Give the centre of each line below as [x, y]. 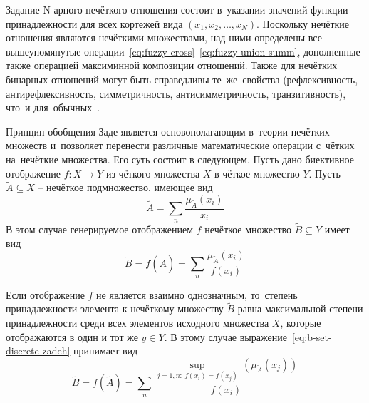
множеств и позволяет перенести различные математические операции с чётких [180, 145]
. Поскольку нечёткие [303, 23]
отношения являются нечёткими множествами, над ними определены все [164, 37]
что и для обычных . [53, 107]
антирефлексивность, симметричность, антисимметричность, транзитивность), [176, 93]
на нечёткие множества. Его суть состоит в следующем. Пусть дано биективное [180, 159]
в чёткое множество [257, 173]
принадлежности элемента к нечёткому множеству [115, 308]
